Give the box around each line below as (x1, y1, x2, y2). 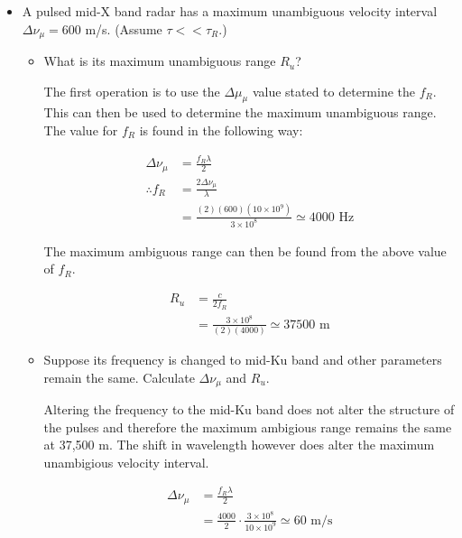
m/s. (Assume (85, 19, 162, 38)
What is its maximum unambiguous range (43, 51, 276, 70)
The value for (43, 121, 118, 140)
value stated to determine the (252, 81, 416, 100)
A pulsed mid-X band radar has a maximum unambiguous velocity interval (22, 2, 438, 20)
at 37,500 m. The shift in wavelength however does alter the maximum (43, 435, 435, 454)
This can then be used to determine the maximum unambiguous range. (43, 103, 437, 122)
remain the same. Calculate (43, 367, 195, 386)
